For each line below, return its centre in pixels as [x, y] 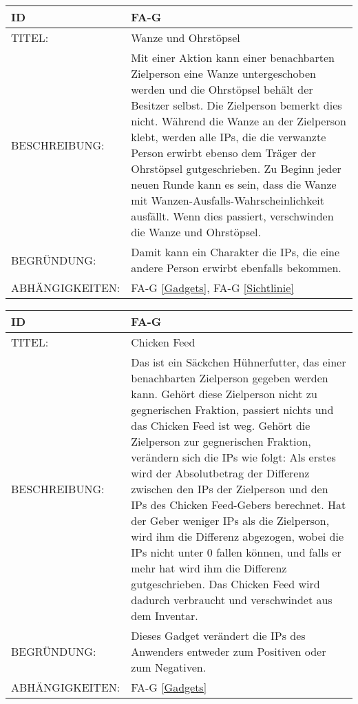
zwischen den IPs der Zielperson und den [230, 489]
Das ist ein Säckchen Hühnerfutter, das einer [239, 362]
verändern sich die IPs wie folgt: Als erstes [233, 457]
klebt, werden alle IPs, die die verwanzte [229, 137]
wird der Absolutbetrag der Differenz [220, 473]
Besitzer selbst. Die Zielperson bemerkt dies [236, 105]
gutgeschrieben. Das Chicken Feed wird [225, 584]
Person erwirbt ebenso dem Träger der [223, 153]
